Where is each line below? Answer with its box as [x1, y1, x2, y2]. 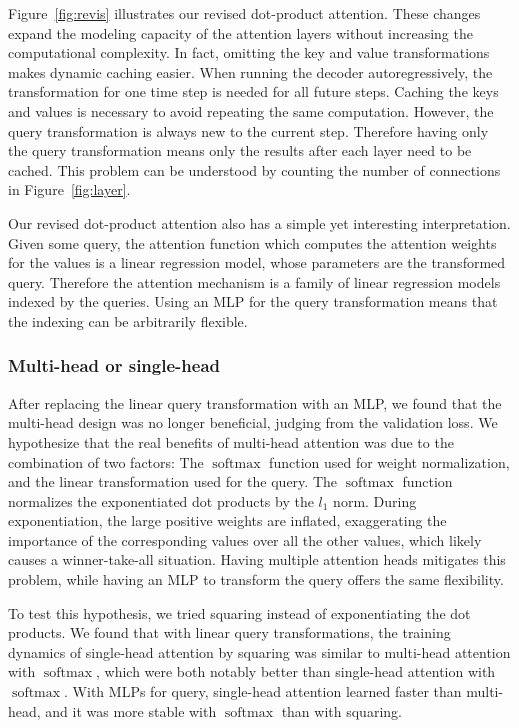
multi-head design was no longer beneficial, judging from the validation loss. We [8, 412, 498, 433]
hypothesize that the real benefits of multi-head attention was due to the [8, 431, 454, 452]
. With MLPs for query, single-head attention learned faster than [64, 681, 462, 702]
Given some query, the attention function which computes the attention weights [8, 232, 497, 253]
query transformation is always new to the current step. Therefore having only [8, 120, 489, 141]
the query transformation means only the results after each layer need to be [8, 140, 472, 161]
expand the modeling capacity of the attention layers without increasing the [8, 22, 473, 43]
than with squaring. [281, 700, 402, 721]
